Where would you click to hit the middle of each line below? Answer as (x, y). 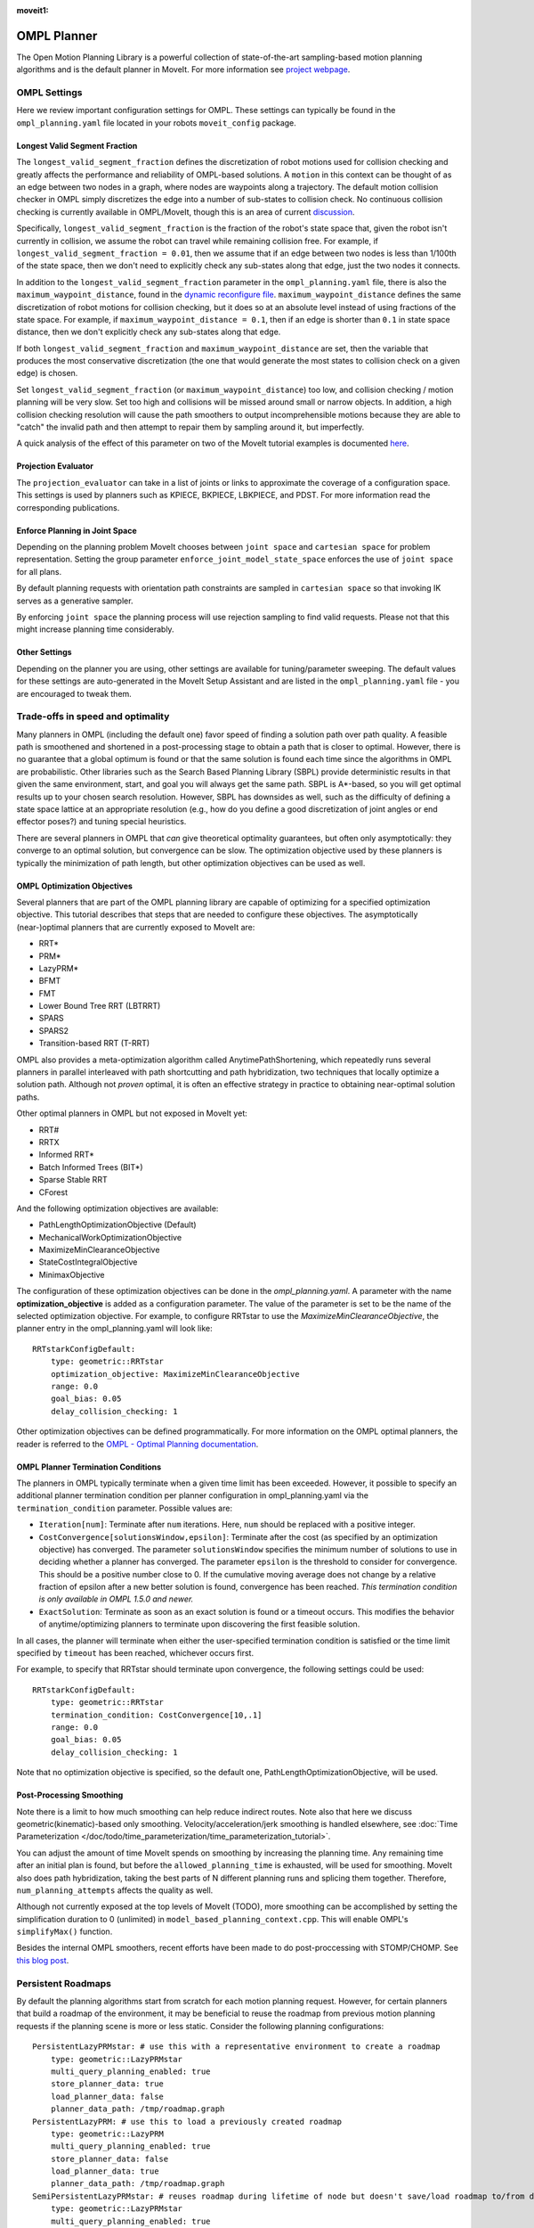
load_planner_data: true (105, 2171)
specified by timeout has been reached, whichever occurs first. (135, 1653)
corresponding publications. (68, 507)
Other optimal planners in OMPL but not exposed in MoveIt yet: (132, 1113)
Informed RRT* (67, 1155)
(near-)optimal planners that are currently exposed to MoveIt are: (136, 927)
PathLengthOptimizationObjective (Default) (117, 1225)
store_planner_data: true (107, 2084)
